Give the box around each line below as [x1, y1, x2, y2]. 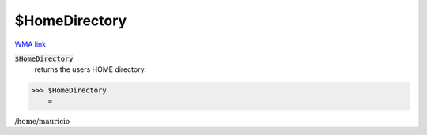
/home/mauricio [14, 117, 70, 126]
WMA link [14, 39, 47, 49]
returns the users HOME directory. [34, 65, 146, 74]
